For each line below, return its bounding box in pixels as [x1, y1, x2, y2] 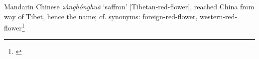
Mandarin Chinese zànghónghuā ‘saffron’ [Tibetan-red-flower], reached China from [4, 1, 255, 11]
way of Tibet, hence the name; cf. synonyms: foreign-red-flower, [4, 11, 198, 21]
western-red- [200, 11, 238, 21]
